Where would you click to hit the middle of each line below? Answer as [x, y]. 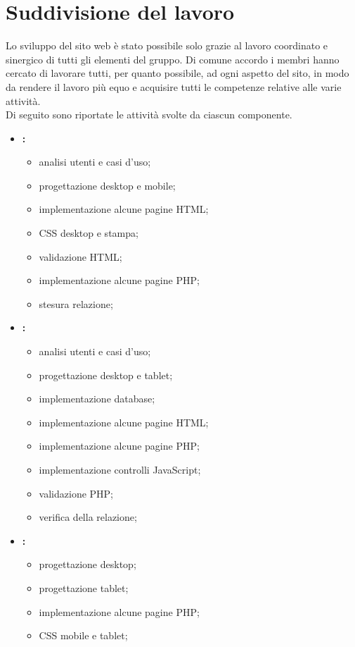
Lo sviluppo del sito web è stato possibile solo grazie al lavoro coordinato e [167, 45]
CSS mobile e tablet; [83, 635]
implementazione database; [97, 399]
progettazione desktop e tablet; [106, 375]
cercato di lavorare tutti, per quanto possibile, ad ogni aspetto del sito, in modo [177, 73]
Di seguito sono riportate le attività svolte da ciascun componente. [149, 115]
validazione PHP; [76, 493]
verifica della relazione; [88, 517]
